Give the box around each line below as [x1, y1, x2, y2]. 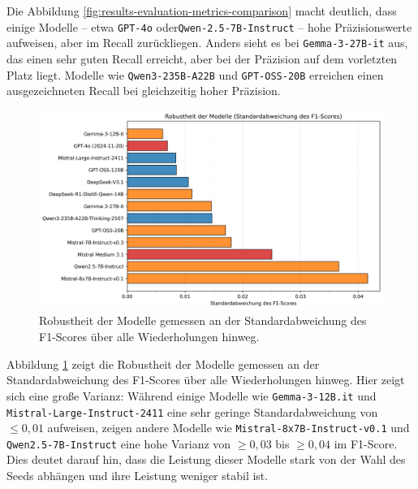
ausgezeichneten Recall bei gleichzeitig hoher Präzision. [6, 82, 281, 99]
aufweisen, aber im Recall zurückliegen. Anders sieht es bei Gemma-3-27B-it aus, [6, 34, 408, 51]
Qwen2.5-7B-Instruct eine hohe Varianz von [6, 435, 231, 452]
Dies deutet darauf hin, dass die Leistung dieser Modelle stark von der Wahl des [6, 451, 406, 468]
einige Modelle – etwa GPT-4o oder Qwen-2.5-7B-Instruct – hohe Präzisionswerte [6, 18, 412, 35]
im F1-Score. [334, 435, 398, 452]
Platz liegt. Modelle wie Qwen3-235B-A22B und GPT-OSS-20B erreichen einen [6, 66, 384, 83]
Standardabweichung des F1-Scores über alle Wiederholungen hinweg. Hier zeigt [6, 371, 405, 388]
